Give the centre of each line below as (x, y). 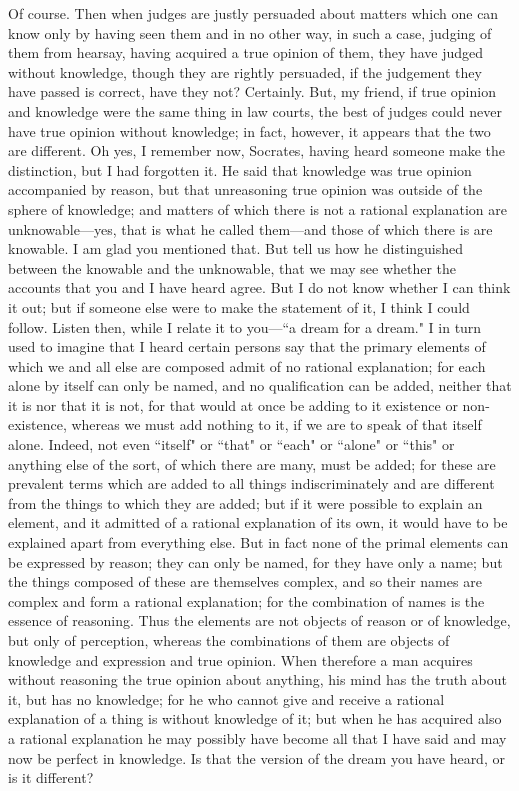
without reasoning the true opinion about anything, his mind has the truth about (257, 679)
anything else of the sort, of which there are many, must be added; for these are (252, 463)
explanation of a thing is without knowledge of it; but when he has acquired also (255, 718)
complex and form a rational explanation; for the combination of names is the (246, 600)
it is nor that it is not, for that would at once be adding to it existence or (233, 404)
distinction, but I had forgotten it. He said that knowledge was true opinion (240, 169)
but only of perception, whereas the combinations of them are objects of (229, 640)
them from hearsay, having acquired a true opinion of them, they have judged (246, 52)
